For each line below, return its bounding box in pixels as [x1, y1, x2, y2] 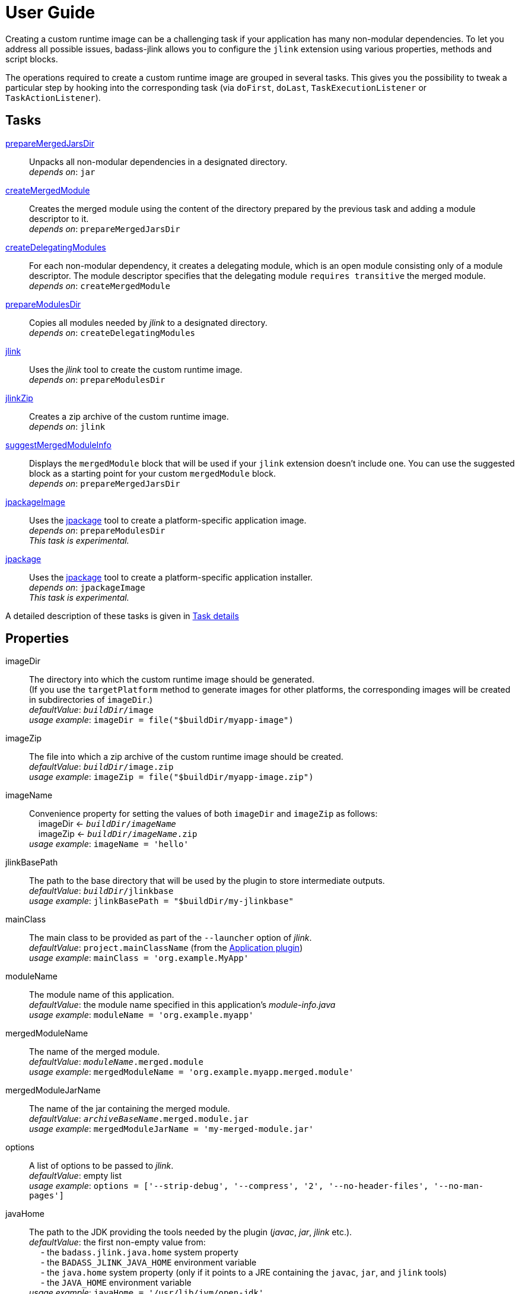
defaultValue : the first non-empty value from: [29, 1237, 206, 1248]
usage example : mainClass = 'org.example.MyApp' [29, 953, 249, 963]
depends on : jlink [29, 421, 106, 432]
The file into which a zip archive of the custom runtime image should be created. [29, 751, 343, 762]
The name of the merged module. [29, 1046, 160, 1057]
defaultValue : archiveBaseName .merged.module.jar [29, 1114, 249, 1124]
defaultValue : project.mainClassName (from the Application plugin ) [29, 943, 303, 953]
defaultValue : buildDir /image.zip [29, 762, 174, 772]
